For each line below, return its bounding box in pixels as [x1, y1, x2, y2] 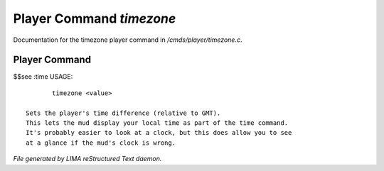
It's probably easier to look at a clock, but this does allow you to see [26, 128, 292, 137]
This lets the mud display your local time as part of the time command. [26, 119, 289, 127]
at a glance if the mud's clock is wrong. [26, 138, 176, 147]
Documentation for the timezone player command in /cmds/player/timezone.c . [13, 35, 242, 44]
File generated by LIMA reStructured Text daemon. [13, 155, 162, 163]
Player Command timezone [13, 11, 176, 26]
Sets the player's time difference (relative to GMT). [26, 109, 221, 117]
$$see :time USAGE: [13, 72, 73, 81]
